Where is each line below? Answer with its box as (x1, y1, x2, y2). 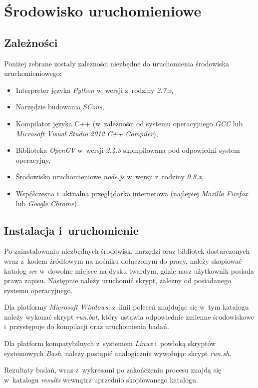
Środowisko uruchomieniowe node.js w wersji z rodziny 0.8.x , (15, 171, 204, 182)
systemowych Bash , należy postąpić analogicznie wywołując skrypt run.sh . (4, 348, 232, 358)
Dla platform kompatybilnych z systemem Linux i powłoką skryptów (4, 338, 216, 349)
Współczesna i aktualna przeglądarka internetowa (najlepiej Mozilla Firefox (15, 188, 248, 198)
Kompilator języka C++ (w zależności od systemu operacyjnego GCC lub (15, 118, 243, 128)
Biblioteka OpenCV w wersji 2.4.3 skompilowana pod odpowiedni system (15, 145, 240, 155)
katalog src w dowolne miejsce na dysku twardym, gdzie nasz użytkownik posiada (4, 265, 255, 276)
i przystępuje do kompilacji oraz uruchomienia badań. (4, 321, 169, 332)
